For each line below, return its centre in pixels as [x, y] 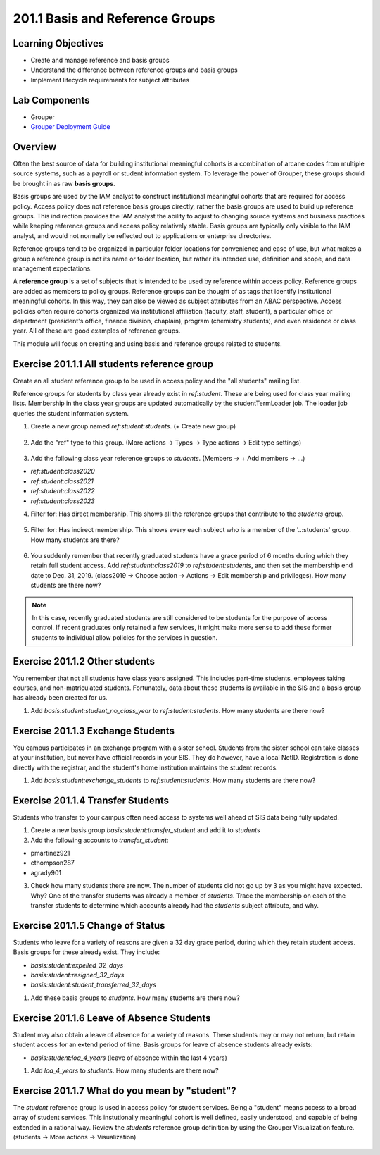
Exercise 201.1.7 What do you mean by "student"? [125, 1091]
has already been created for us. [60, 698]
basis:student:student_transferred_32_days [93, 985]
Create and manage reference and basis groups [100, 61]
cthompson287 [53, 863]
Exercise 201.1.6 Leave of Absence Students [112, 1018]
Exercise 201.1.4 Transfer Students [91, 800]
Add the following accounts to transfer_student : [100, 840]
